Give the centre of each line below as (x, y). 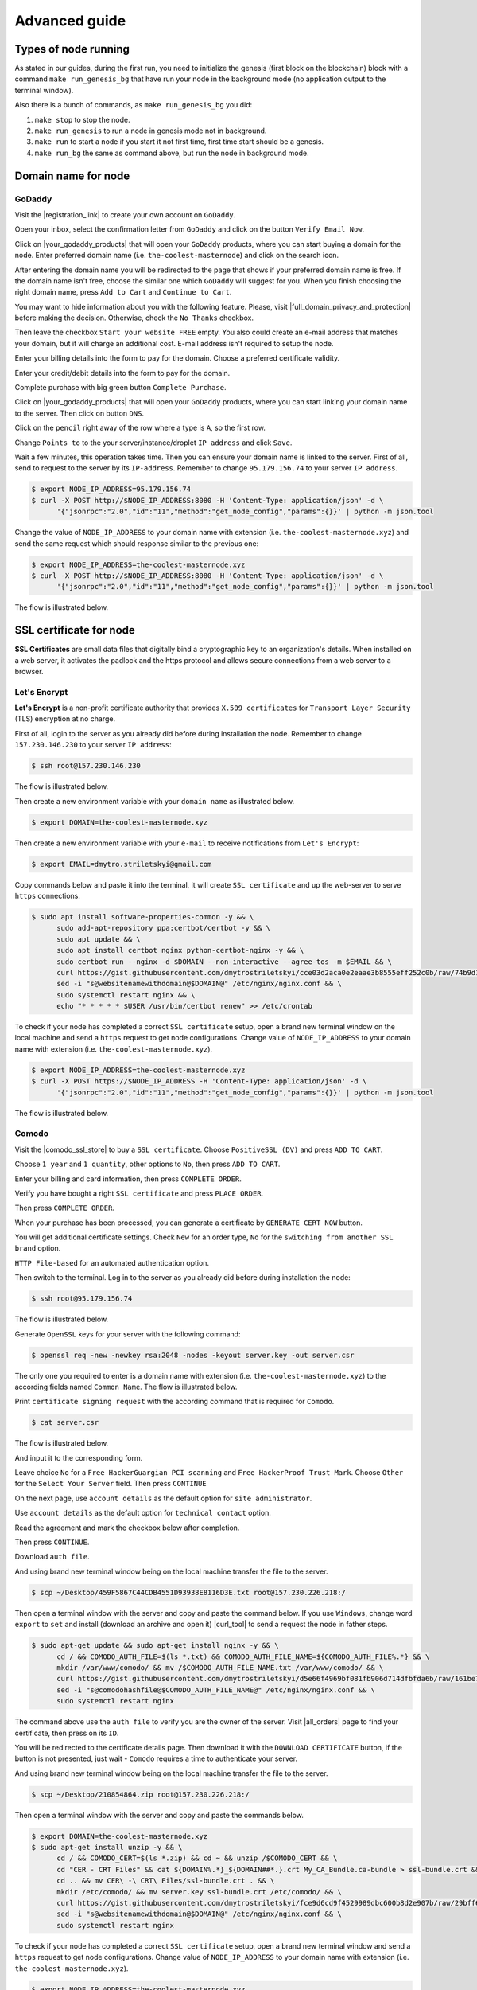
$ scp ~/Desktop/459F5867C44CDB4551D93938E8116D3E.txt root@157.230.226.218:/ (188, 1592)
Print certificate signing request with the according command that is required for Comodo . (175, 1402)
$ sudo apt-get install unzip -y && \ (107, 1848)
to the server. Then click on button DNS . (79, 413)
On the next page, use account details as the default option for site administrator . (163, 1498)
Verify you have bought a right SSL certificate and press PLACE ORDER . (139, 1193)
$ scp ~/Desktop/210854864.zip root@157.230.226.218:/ (140, 1794)
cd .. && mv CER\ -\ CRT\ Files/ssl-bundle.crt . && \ (166, 1881)
